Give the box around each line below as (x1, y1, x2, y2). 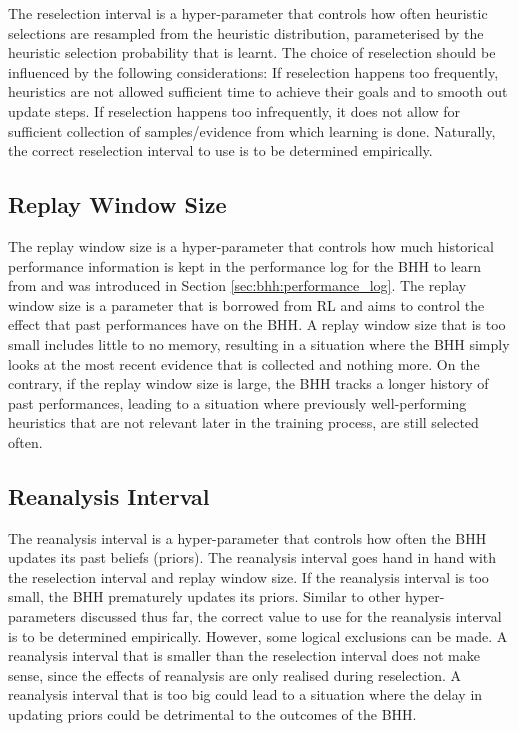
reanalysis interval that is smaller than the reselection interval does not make (8, 645, 480, 666)
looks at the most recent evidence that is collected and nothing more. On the (8, 353, 480, 374)
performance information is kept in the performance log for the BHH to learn (8, 255, 482, 276)
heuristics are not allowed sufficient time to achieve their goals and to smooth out (8, 81, 508, 102)
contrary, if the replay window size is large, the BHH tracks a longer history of (8, 373, 489, 394)
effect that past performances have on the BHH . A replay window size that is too (8, 314, 506, 335)
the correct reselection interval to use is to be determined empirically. (8, 140, 433, 161)
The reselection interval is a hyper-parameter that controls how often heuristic (8, 3, 488, 23)
